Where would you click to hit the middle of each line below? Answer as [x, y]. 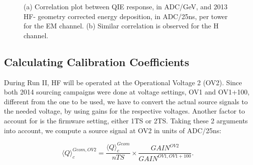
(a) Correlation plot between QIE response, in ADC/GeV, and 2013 [126, 6]
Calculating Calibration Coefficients [97, 61]
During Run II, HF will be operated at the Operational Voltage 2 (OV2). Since [123, 82]
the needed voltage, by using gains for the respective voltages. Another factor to [125, 111]
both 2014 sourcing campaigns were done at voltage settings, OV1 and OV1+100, [127, 92]
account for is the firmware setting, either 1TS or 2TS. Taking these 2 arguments [126, 120]
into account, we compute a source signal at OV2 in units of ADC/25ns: [113, 130]
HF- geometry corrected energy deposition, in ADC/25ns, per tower [126, 16]
